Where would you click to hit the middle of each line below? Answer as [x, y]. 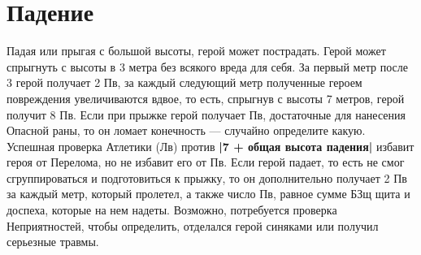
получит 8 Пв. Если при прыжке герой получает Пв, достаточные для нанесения [206, 114]
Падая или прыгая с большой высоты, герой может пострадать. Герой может [196, 51]
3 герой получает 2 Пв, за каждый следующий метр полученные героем [184, 82]
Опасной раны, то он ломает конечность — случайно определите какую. [186, 130]
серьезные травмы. [53, 242]
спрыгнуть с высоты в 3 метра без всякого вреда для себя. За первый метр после [207, 66]
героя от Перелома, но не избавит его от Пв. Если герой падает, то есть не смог [206, 162]
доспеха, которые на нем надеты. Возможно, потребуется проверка [172, 210]
